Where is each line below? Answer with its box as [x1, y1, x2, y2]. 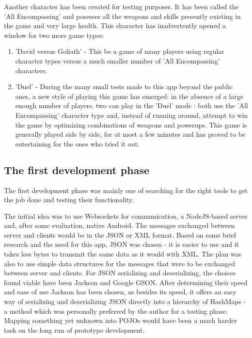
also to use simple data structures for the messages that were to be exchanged [4, 258, 236, 268]
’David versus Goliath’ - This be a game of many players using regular [15, 46, 224, 56]
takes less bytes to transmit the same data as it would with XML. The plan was [4, 249, 241, 259]
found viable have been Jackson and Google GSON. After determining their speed [4, 277, 248, 287]
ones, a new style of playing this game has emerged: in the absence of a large [15, 91, 243, 101]
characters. [15, 65, 47, 75]
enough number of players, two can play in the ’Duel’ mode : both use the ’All [15, 100, 248, 111]
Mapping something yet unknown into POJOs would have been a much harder [4, 315, 237, 325]
